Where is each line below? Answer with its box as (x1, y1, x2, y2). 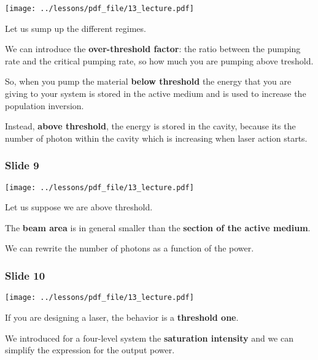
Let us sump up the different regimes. (5, 21, 146, 34)
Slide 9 (5, 158, 39, 173)
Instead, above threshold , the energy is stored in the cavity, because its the (5, 120, 296, 132)
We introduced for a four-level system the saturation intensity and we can (5, 331, 293, 344)
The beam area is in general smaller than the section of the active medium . (5, 221, 311, 234)
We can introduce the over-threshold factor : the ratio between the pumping (5, 42, 301, 55)
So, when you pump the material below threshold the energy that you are (5, 75, 292, 88)
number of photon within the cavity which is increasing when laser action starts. (5, 131, 308, 144)
